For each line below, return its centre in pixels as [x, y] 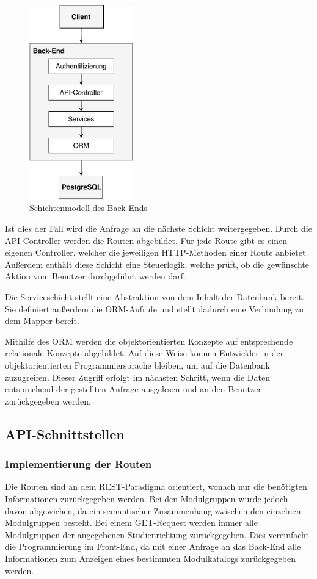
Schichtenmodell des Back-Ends [89, 208]
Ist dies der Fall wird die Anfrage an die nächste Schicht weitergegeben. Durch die [158, 228]
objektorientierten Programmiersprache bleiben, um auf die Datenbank [137, 365]
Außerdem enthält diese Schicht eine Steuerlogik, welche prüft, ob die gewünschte [157, 264]
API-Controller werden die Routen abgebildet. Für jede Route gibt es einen [146, 240]
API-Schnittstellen [65, 433]
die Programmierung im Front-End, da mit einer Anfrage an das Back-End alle [153, 546]
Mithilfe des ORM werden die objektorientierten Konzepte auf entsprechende [149, 341]
